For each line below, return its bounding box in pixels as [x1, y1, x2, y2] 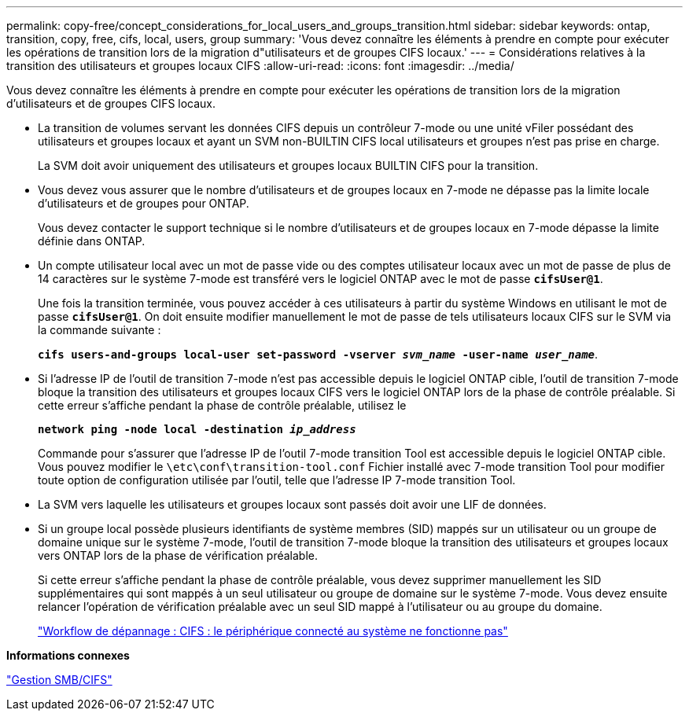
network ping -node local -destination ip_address [38, 423, 356, 436]
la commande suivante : [38, 323, 161, 336]
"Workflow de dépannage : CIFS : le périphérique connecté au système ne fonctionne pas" [38, 624, 508, 638]
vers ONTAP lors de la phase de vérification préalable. [38, 549, 318, 562]
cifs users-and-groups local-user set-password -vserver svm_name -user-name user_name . [38, 347, 599, 361]
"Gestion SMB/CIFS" [6, 673, 112, 686]
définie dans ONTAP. [38, 234, 146, 248]
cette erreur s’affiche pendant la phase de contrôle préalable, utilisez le [38, 399, 407, 412]
